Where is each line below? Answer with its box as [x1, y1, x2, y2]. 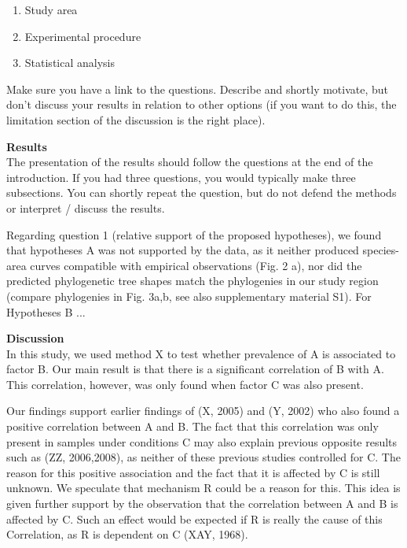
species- [362, 242, 399, 258]
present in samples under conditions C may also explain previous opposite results [6, 433, 398, 450]
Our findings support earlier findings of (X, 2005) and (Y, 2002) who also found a [6, 402, 400, 419]
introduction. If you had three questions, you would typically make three [6, 168, 356, 185]
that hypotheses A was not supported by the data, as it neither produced [6, 242, 359, 258]
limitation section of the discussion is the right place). [6, 111, 266, 128]
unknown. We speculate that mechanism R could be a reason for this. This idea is [6, 479, 401, 496]
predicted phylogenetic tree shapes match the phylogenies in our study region [6, 272, 379, 289]
